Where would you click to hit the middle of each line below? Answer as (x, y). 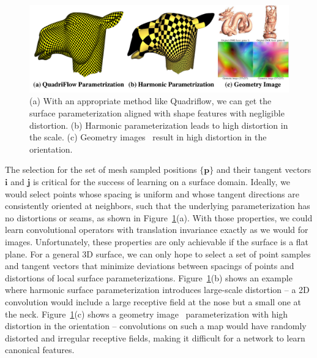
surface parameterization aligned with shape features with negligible (157, 113)
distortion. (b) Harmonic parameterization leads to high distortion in (159, 125)
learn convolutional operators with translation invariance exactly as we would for (157, 230)
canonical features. (40, 350)
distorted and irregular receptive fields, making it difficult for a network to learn (155, 337)
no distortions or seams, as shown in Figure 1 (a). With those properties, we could (159, 217)
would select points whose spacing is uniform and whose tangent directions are (152, 193)
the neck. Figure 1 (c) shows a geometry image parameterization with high (147, 314)
